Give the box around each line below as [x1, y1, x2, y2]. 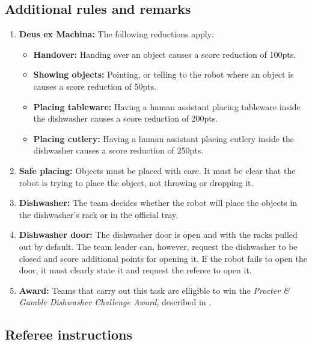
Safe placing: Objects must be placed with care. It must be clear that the [19, 164, 296, 176]
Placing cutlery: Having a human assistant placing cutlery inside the [33, 132, 295, 145]
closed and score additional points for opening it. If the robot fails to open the [19, 252, 307, 264]
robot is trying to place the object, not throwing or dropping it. [19, 176, 254, 188]
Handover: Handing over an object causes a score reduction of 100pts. [33, 48, 296, 60]
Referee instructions [5, 325, 133, 344]
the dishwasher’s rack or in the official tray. [19, 208, 179, 220]
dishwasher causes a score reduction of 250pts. [33, 144, 204, 157]
